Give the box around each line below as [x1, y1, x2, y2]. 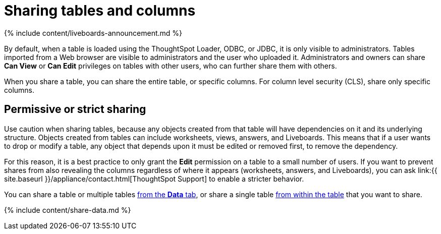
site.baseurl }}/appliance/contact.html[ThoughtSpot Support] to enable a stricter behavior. [4, 174, 304, 183]
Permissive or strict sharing [4, 103, 146, 116]
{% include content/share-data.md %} [4, 205, 131, 214]
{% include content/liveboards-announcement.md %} [4, 28, 183, 37]
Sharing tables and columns [4, 2, 196, 19]
